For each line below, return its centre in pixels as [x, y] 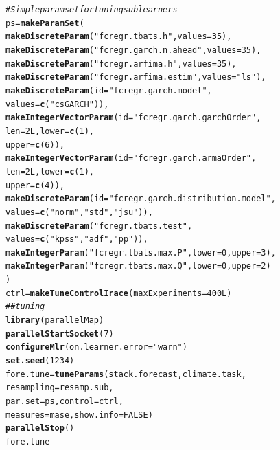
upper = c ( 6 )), [35, 145]
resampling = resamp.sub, [60, 388]
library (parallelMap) [55, 320]
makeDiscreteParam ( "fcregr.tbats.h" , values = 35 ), [119, 37]
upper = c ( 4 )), [35, 185]
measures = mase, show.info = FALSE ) [79, 415]
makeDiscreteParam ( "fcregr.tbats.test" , [99, 226]
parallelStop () [40, 428]
